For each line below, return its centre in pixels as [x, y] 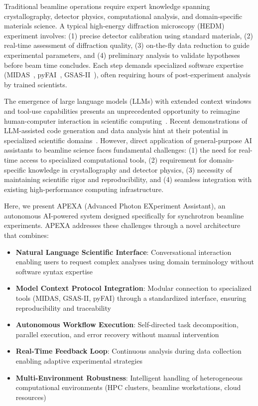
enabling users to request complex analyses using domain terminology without [135, 262]
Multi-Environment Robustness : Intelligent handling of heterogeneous [129, 377]
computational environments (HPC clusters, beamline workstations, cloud [128, 387]
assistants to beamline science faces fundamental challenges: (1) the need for [120, 150]
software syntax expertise [54, 271]
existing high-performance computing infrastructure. [84, 189]
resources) [31, 397]
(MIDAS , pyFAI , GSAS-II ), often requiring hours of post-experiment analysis [127, 75]
